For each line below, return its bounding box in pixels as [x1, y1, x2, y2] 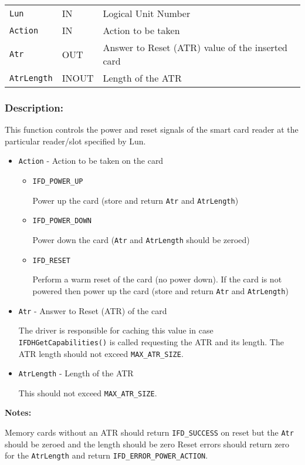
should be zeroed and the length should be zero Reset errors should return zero [5, 437, 290, 450]
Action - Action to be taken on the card [18, 154, 164, 167]
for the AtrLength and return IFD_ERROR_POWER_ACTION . [5, 449, 208, 461]
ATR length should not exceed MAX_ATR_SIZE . [18, 347, 184, 359]
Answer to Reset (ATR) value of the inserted [103, 41, 287, 54]
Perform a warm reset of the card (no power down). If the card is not [32, 273, 282, 285]
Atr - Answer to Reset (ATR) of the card [18, 304, 167, 316]
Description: [5, 100, 63, 114]
